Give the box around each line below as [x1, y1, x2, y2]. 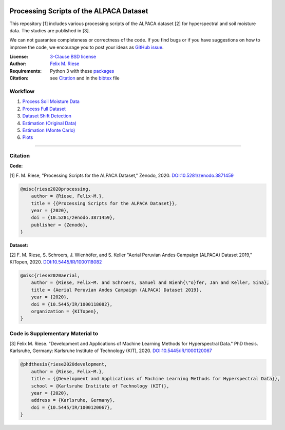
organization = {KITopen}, [31, 308, 100, 314]
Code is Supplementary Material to [9, 330, 99, 337]
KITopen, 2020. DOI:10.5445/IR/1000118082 [9, 259, 102, 265]
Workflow [9, 88, 35, 95]
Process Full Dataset [22, 106, 66, 112]
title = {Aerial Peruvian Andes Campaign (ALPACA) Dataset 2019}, [31, 287, 202, 293]
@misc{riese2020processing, [20, 186, 91, 192]
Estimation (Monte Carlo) [22, 127, 75, 133]
